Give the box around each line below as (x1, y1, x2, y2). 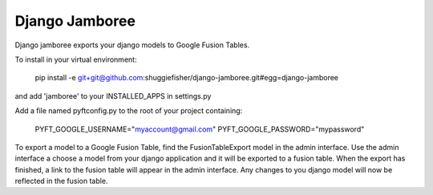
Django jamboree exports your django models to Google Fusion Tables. (14, 40, 250, 50)
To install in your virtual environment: (14, 55, 137, 64)
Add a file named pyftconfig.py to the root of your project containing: (14, 106, 243, 116)
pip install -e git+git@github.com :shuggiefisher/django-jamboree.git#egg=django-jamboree (34, 73, 339, 83)
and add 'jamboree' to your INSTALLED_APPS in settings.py (14, 91, 212, 100)
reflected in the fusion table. (14, 177, 108, 186)
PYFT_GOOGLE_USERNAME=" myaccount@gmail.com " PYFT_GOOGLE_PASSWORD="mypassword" (34, 124, 365, 134)
